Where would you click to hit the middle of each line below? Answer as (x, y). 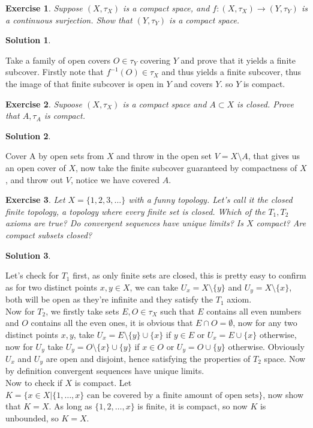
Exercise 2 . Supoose (44, 104)
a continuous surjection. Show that (69, 20)
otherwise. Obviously (266, 346)
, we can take (154, 287)
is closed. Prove (265, 104)
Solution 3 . (28, 255)
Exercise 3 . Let (35, 200)
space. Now (285, 358)
